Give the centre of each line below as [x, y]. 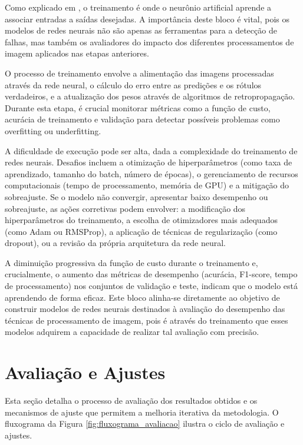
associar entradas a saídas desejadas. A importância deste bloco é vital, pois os [147, 19]
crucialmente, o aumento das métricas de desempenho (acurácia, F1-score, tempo [151, 274]
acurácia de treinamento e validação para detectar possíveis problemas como [142, 119]
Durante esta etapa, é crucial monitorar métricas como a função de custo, [138, 107]
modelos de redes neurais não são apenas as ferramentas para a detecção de [141, 30]
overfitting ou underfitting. [53, 130]
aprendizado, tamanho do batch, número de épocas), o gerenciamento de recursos [151, 173]
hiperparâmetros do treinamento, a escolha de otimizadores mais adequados [141, 220]
